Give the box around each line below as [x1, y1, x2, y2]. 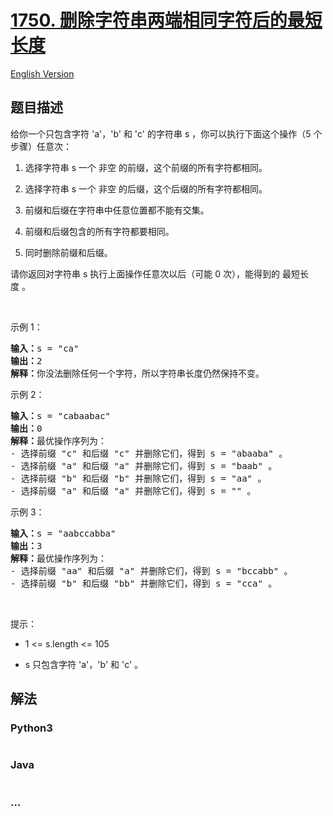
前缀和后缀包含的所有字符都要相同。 [24, 225, 175, 237]
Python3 [10, 721, 53, 735]
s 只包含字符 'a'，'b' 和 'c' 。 [24, 658, 144, 670]
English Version [10, 67, 75, 80]
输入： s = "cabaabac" [10, 410, 112, 421]
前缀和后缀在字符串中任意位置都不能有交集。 [24, 204, 210, 216]
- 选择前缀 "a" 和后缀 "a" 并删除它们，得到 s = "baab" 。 [10, 460, 278, 471]
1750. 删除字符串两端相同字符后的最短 [10, 9, 323, 32]
